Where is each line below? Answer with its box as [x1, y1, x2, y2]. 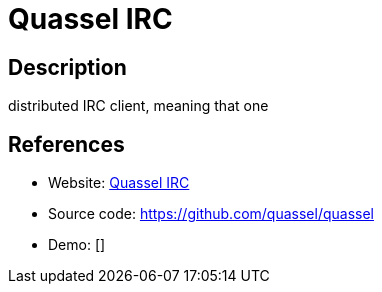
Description [8, 54, 127, 80]
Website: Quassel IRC [48, 174, 190, 192]
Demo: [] [48, 236, 106, 254]
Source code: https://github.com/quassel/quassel [48, 205, 374, 223]
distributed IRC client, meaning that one [8, 97, 269, 115]
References [8, 131, 125, 157]
